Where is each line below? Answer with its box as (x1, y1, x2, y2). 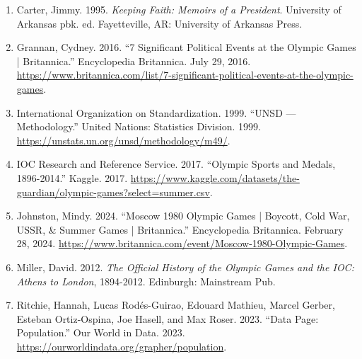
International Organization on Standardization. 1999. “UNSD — (16, 105, 296, 120)
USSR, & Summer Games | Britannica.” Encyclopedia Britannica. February (16, 222, 344, 237)
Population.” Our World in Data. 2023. (16, 325, 185, 340)
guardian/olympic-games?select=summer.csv (16, 184, 210, 199)
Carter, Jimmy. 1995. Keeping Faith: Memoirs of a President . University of (16, 2, 341, 16)
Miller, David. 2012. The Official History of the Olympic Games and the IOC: (16, 259, 354, 274)
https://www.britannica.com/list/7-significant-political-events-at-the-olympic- (16, 67, 354, 82)
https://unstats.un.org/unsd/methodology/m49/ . (16, 132, 230, 147)
